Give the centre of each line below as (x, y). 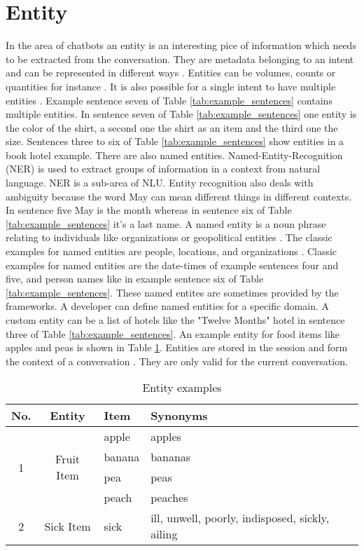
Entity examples (182, 388)
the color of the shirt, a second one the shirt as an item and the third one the (172, 127)
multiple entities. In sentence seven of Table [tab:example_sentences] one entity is (181, 114)
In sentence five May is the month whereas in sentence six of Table (149, 210)
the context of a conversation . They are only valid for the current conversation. (177, 361)
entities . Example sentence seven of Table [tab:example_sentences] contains (169, 100)
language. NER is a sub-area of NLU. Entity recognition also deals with (160, 183)
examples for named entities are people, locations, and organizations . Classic (171, 251)
